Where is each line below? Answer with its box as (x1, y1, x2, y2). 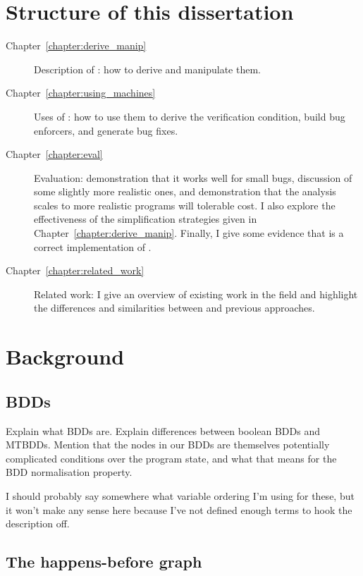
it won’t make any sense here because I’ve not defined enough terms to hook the (6, 502, 352, 517)
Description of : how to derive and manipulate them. (34, 61, 261, 76)
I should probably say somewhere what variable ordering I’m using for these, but (6, 488, 355, 503)
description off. (6, 516, 70, 531)
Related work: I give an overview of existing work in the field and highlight (34, 286, 358, 301)
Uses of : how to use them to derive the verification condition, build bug (34, 109, 345, 123)
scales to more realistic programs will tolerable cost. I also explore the (34, 197, 336, 212)
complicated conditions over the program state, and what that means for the (6, 451, 337, 465)
